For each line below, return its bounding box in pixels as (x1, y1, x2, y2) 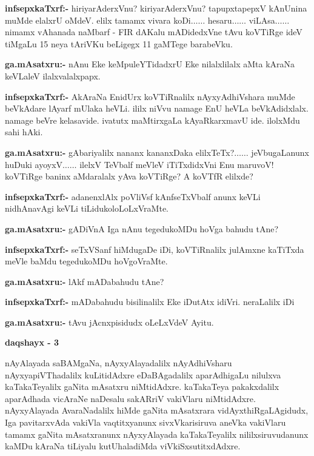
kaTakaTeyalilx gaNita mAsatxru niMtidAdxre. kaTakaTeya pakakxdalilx (5, 380, 279, 393)
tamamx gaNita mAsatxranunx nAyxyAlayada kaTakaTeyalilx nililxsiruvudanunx (5, 428, 309, 440)
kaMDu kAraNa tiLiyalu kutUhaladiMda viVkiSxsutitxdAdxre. (5, 440, 241, 452)
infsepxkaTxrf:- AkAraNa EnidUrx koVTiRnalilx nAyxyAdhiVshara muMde (5, 90, 295, 102)
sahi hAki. (5, 126, 43, 138)
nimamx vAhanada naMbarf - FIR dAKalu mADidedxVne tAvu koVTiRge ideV (5, 25, 302, 38)
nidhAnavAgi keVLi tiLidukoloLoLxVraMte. (5, 202, 169, 215)
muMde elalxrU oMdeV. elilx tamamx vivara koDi (5, 13, 191, 26)
